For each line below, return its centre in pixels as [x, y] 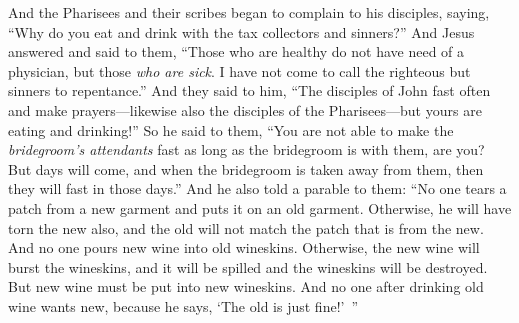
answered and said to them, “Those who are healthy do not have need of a [236, 51]
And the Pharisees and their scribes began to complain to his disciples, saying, [249, 12]
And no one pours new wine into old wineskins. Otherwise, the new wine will [244, 247]
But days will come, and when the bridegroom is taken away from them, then [246, 168]
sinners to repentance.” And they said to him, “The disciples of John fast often [249, 90]
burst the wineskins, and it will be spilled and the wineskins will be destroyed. [248, 266]
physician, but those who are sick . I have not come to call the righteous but [239, 70]
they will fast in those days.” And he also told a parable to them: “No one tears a [257, 188]
